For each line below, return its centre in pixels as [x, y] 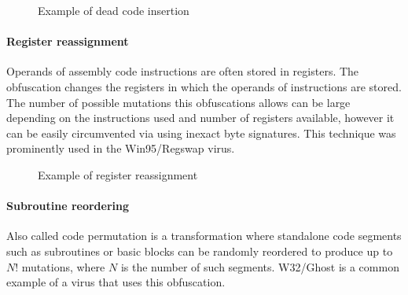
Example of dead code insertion [114, 10]
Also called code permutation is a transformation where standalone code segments [204, 236]
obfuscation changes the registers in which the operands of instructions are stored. [204, 86]
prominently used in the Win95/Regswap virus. [121, 148]
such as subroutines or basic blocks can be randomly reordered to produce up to [200, 251]
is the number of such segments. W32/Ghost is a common [260, 266]
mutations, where [63, 266]
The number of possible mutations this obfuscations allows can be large [178, 102]
